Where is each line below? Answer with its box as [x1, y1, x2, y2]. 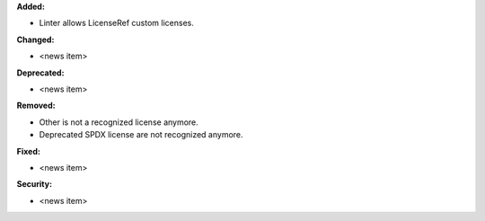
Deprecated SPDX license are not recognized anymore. [39, 129, 243, 140]
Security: [16, 179, 53, 190]
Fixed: [16, 146, 40, 156]
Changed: [16, 34, 55, 45]
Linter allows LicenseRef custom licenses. [39, 18, 195, 29]
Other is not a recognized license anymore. [39, 117, 199, 128]
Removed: [16, 100, 56, 111]
